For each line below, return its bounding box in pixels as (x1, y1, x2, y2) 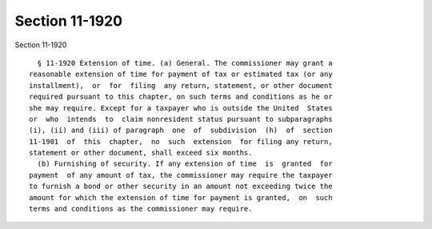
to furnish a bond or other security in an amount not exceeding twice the (29, 182, 333, 191)
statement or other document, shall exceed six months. (29, 148, 253, 158)
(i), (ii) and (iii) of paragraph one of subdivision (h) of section (29, 126, 333, 135)
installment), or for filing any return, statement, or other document (29, 81, 333, 90)
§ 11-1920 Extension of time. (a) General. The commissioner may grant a (37, 58, 333, 67)
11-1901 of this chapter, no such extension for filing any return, (29, 137, 333, 146)
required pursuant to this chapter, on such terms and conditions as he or (29, 92, 333, 102)
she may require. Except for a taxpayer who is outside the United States (29, 103, 333, 112)
